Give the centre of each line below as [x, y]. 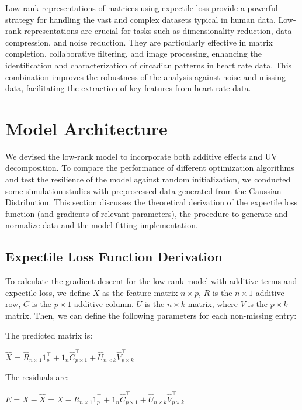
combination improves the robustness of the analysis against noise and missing [145, 76]
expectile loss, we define [48, 292]
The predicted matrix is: [49, 335]
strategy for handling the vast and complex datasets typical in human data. [140, 19]
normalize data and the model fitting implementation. [102, 225]
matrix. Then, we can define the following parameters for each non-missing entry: [151, 316]
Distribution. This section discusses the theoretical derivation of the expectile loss [151, 202]
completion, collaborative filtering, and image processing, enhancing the [133, 54]
